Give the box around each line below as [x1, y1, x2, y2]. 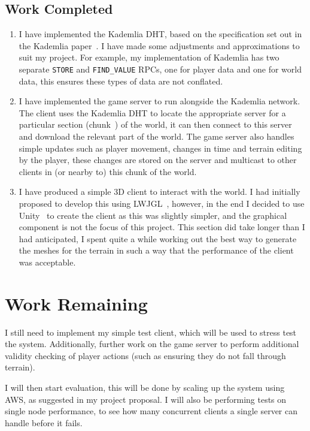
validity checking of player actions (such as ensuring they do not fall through [5, 349, 286, 361]
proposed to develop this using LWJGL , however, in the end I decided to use [19, 197, 305, 209]
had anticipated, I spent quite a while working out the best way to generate [19, 232, 297, 245]
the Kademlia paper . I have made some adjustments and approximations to [19, 39, 300, 52]
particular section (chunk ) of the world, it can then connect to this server [19, 118, 292, 131]
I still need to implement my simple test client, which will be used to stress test [5, 325, 297, 338]
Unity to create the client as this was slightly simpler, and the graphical [19, 209, 287, 221]
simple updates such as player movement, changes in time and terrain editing [19, 141, 302, 154]
